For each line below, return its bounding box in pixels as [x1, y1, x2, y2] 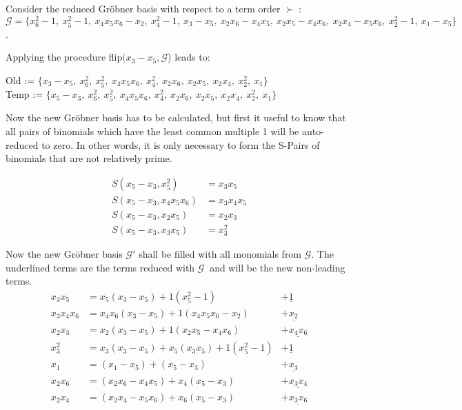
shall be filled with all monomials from [139, 247, 302, 261]
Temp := [6, 87, 43, 101]
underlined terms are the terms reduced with [6, 260, 195, 274]
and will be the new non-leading [210, 260, 345, 274]
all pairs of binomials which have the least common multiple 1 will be [6, 123, 299, 138]
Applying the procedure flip [6, 50, 123, 64]
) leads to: [168, 50, 210, 64]
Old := [6, 73, 35, 88]
